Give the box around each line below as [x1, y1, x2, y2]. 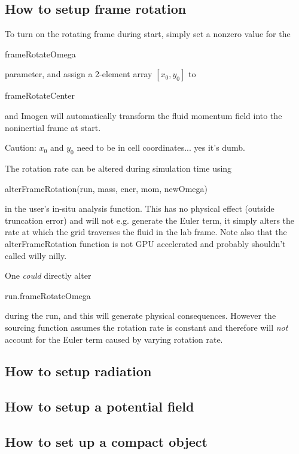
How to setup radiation [5, 362, 152, 380]
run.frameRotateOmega [5, 289, 91, 301]
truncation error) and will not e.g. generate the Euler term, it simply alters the [5, 214, 295, 226]
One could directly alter [5, 269, 91, 282]
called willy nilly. [5, 249, 67, 261]
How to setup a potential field [5, 397, 194, 416]
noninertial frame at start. [5, 121, 101, 133]
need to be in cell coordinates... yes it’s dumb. [77, 141, 245, 154]
